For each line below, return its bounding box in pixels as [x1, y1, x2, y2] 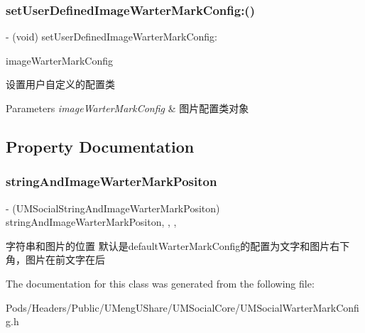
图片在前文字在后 [25, 252, 105, 267]
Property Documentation [6, 135, 195, 157]
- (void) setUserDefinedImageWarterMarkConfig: [6, 29, 218, 44]
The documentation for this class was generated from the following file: [6, 275, 315, 290]
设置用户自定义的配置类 [6, 77, 115, 92]
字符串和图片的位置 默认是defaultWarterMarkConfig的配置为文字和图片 [6, 238, 330, 253]
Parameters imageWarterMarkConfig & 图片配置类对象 [6, 101, 249, 115]
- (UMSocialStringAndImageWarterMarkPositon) [6, 200, 220, 215]
